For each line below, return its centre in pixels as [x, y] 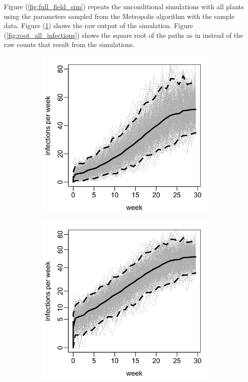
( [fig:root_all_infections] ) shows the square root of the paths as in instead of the [124, 35]
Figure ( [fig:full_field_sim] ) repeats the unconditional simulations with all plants [124, 6]
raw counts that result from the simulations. [69, 44]
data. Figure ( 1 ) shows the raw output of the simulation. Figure [99, 25]
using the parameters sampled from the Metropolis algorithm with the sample [119, 16]
